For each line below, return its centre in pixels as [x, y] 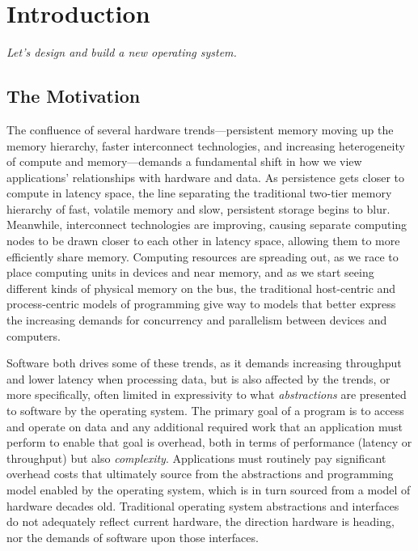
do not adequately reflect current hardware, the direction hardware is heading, [201, 521]
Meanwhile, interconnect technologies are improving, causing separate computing [207, 225]
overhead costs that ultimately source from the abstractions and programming [200, 474]
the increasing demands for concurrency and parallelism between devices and [197, 320]
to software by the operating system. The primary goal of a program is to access [205, 411]
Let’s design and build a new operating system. [122, 52]
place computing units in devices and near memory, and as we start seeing [190, 272]
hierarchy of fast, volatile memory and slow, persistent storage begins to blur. [198, 208]
